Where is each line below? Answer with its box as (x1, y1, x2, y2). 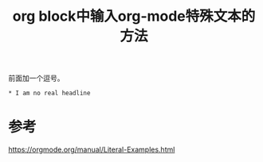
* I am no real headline (8, 89, 91, 98)
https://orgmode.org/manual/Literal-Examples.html (8, 145, 175, 155)
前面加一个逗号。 (8, 73, 65, 83)
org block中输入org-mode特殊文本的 (12, 7, 256, 25)
